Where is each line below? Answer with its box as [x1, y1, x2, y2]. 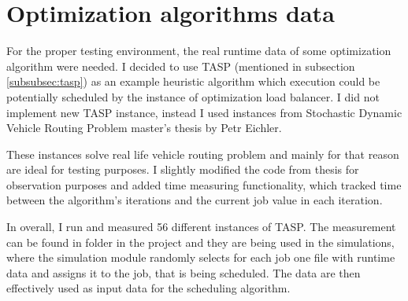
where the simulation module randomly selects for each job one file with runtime [6, 249, 395, 266]
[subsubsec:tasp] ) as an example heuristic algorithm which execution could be [6, 73, 380, 90]
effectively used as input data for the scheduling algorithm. [6, 280, 291, 296]
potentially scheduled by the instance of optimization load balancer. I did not [6, 88, 380, 105]
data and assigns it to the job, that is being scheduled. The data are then [6, 264, 361, 281]
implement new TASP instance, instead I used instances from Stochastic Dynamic [6, 104, 402, 120]
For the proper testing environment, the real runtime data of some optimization [6, 42, 391, 59]
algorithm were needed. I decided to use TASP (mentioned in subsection [6, 57, 355, 74]
